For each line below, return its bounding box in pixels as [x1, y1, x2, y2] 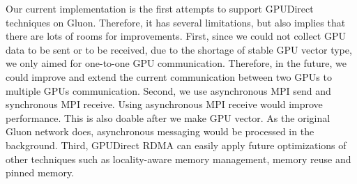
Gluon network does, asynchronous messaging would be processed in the [6, 124, 314, 139]
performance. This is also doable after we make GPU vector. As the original [6, 110, 331, 125]
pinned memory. [6, 165, 75, 180]
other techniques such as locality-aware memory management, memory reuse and [6, 151, 351, 166]
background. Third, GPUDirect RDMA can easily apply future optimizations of [6, 137, 347, 152]
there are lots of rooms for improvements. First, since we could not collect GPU [6, 29, 346, 43]
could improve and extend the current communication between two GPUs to [6, 69, 332, 84]
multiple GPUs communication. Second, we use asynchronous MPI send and [6, 83, 331, 98]
